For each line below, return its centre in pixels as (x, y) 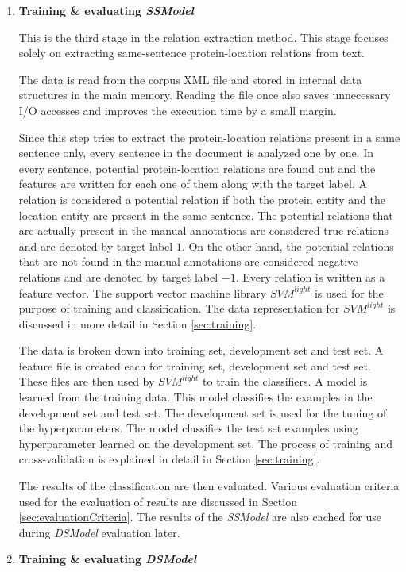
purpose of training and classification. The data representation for (179, 308)
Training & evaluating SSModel (106, 10)
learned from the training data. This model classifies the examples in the (195, 397)
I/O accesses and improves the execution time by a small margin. (178, 110)
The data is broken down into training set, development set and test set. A (201, 350)
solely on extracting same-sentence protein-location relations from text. (192, 53)
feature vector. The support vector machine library (143, 292)
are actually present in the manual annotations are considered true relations (204, 230)
